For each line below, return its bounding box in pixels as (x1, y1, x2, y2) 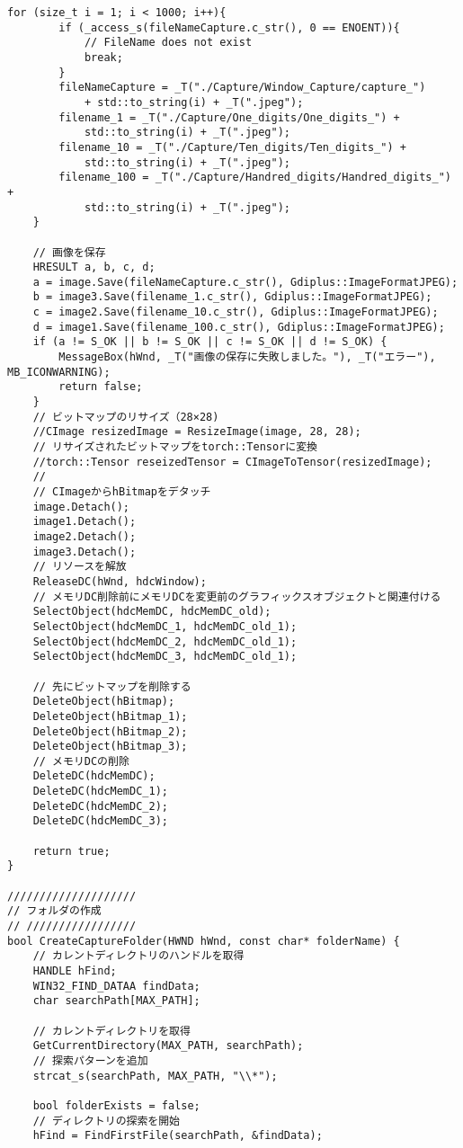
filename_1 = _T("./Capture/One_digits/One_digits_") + (58, 111, 400, 124)
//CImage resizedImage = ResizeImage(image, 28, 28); (32, 425, 361, 439)
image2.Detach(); (32, 530, 137, 543)
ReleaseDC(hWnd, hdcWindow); (32, 574, 207, 588)
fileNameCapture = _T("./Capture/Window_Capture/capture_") (58, 81, 426, 94)
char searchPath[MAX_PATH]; (32, 994, 200, 1008)
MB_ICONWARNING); (7, 365, 111, 378)
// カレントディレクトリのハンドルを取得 (32, 949, 245, 963)
